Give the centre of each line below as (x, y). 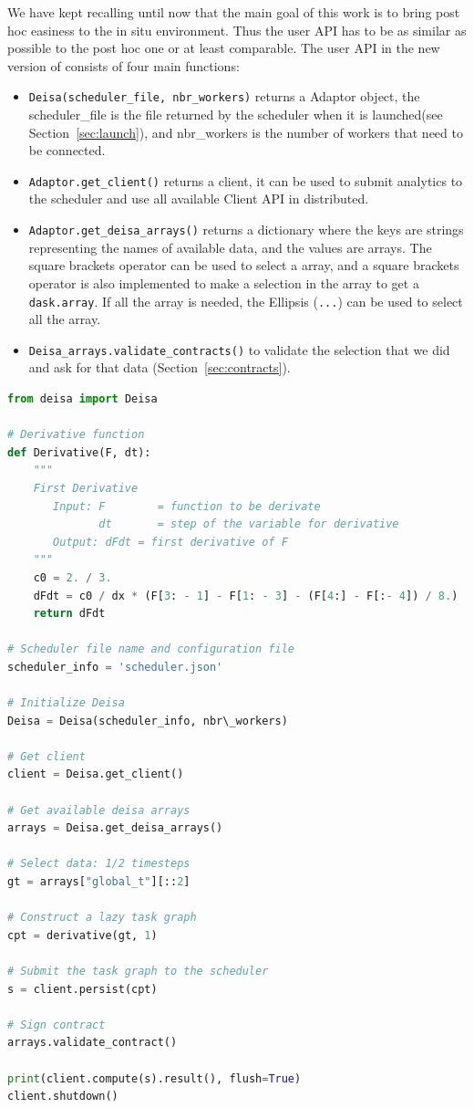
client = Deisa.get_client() (96, 774)
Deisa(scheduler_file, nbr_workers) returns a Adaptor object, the (224, 96)
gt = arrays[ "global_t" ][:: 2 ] (99, 882)
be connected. (67, 150)
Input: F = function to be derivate (187, 506)
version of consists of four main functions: (124, 65)
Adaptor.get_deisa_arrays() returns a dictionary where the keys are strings (246, 230)
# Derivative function (76, 435)
